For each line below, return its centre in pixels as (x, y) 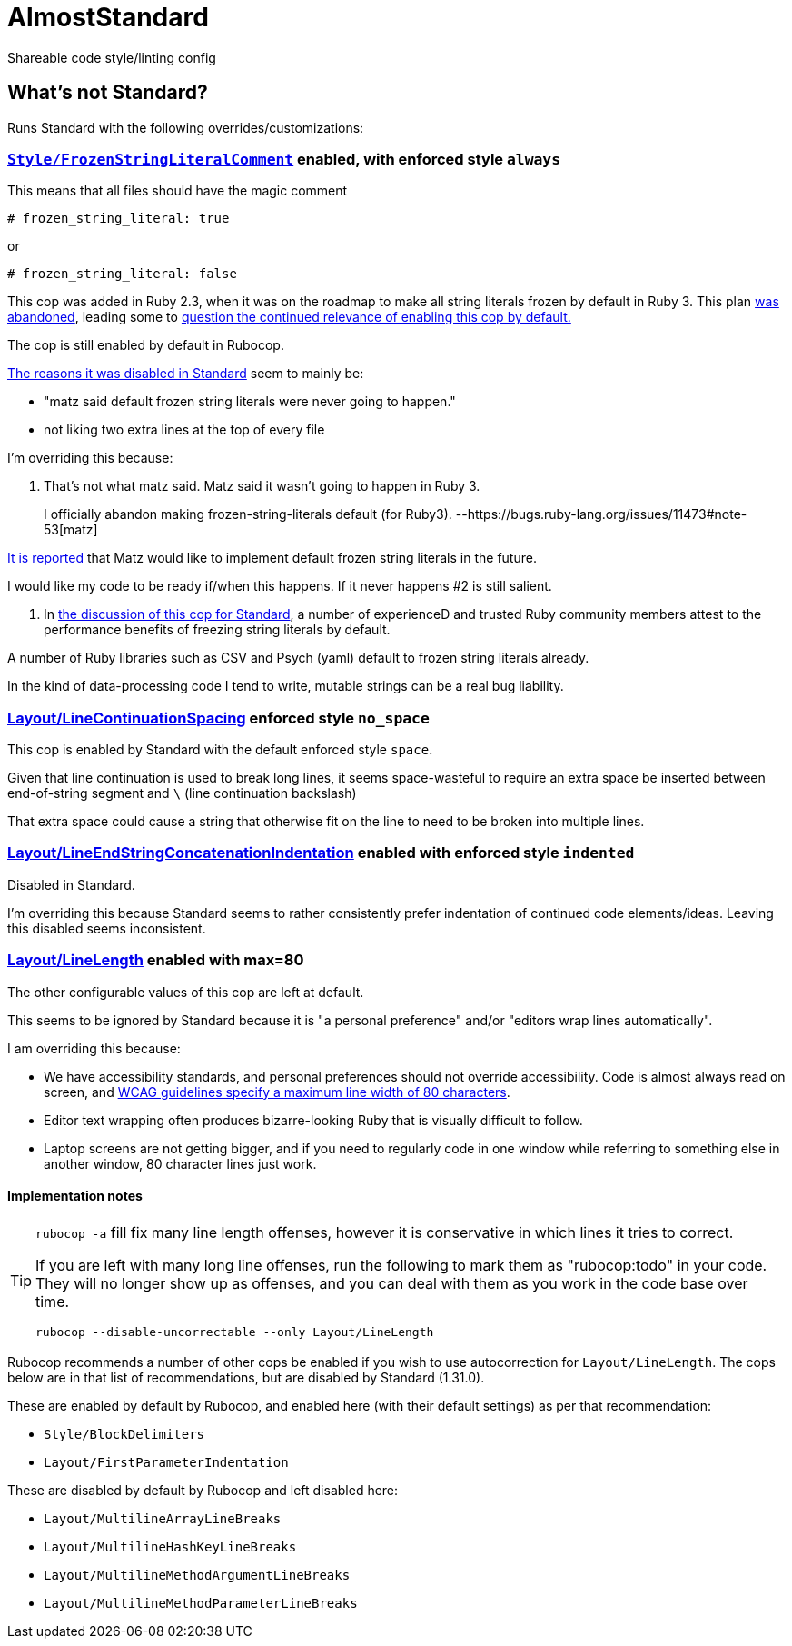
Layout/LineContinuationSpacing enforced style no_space (218, 718)
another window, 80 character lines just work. (180, 1163)
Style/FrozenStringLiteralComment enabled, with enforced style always (284, 159)
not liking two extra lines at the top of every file (184, 430)
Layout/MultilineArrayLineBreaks (163, 1518)
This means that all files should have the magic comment (178, 191)
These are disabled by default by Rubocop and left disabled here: (203, 1490)
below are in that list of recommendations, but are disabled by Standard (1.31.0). (246, 1377)
